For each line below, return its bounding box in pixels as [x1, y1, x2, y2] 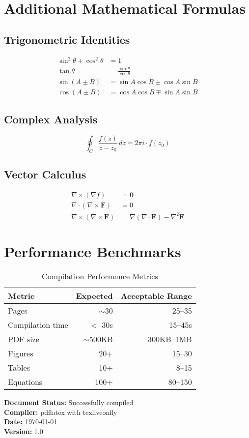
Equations [8, 376, 43, 387]
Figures [8, 347, 33, 359]
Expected [76, 290, 113, 301]
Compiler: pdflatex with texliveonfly [4, 407, 117, 417]
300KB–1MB [147, 333, 192, 345]
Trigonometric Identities [4, 31, 130, 47]
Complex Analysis [4, 111, 98, 126]
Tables [8, 361, 30, 373]
